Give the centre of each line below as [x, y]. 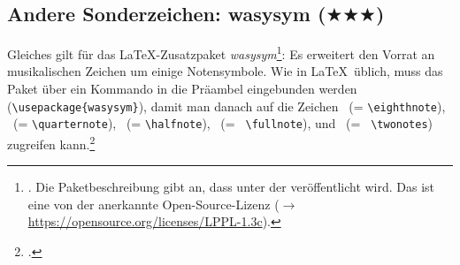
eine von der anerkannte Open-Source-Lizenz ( [153, 204]
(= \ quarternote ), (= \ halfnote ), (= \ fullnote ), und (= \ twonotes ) [223, 123]
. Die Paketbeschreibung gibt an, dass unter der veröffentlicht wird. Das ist [231, 187]
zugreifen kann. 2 [51, 142]
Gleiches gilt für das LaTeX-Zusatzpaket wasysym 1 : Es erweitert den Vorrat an [221, 53]
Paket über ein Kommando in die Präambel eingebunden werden [182, 89]
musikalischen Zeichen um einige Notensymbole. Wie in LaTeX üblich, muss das [225, 71]
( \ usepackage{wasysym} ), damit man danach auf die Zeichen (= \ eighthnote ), [226, 106]
